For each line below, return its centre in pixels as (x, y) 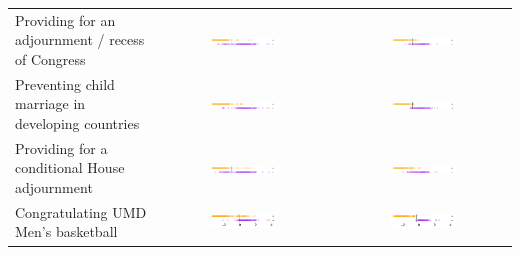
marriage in (50, 103)
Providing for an (65, 19)
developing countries (77, 122)
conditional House (70, 167)
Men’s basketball (66, 231)
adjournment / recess (80, 39)
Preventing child (65, 83)
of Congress (50, 58)
